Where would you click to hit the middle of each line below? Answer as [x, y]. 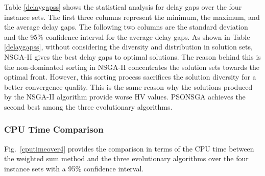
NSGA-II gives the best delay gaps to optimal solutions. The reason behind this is [132, 56]
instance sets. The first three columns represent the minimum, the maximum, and [132, 17]
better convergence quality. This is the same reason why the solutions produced [128, 86]
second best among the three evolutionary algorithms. [88, 106]
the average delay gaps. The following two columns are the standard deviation [126, 27]
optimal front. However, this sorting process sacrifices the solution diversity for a [130, 77]
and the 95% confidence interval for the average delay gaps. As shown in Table [127, 36]
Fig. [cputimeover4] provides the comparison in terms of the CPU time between [129, 148]
